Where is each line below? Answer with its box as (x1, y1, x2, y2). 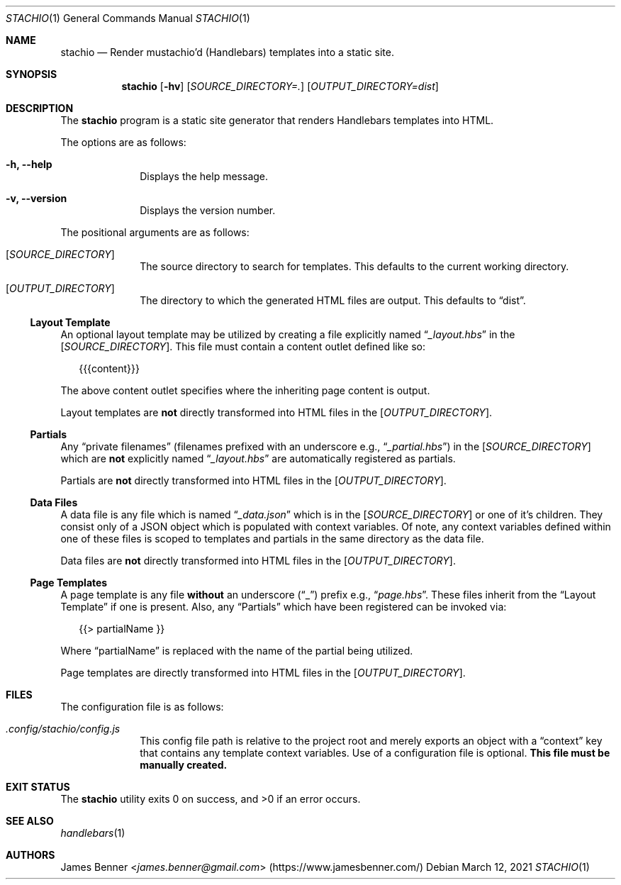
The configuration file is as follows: (60, 701, 224, 713)
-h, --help (6, 158, 52, 170)
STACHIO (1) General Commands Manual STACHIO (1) (6, 12, 250, 24)
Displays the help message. (140, 170, 269, 182)
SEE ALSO (6, 815, 54, 827)
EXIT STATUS (6, 781, 70, 793)
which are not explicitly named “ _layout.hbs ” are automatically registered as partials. (60, 452, 456, 464)
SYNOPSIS (6, 68, 57, 80)
